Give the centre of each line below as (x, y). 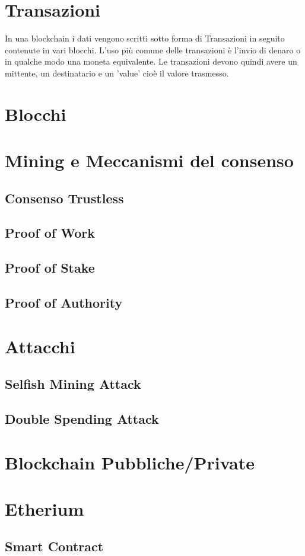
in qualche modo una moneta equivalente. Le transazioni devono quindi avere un (151, 61)
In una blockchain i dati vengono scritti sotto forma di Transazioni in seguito (145, 38)
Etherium (45, 508)
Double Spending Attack (82, 418)
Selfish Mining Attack (73, 384)
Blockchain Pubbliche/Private (130, 462)
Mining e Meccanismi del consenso (149, 160)
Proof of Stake (50, 268)
